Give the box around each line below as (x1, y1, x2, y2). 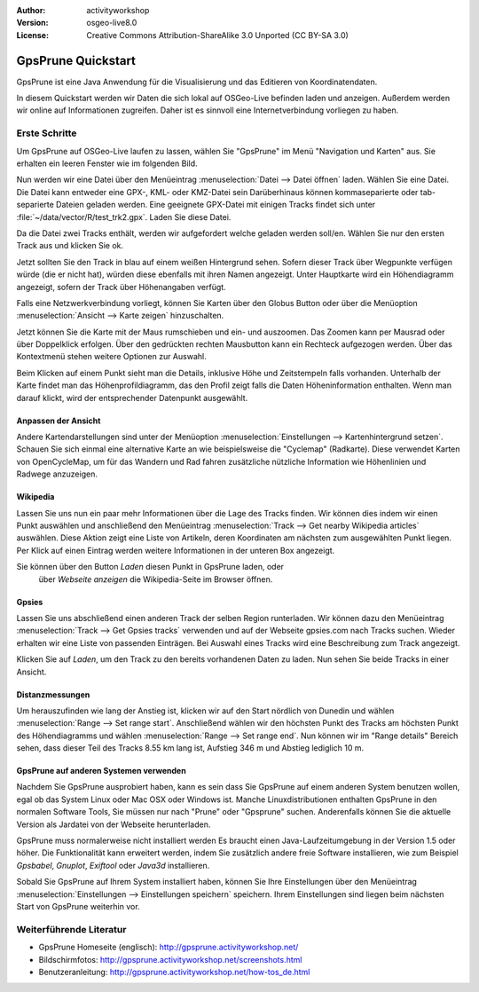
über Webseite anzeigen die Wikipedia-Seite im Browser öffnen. (38, 573, 273, 585)
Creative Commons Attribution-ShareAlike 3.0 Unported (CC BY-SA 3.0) (86, 29, 349, 40)
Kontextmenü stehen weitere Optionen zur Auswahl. (16, 351, 208, 362)
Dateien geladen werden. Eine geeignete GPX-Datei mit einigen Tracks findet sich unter (56, 200, 376, 210)
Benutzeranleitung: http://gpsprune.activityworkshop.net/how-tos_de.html (38, 966, 310, 977)
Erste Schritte (16, 127, 77, 139)
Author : (16, 5, 46, 15)
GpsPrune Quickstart (16, 53, 137, 68)
